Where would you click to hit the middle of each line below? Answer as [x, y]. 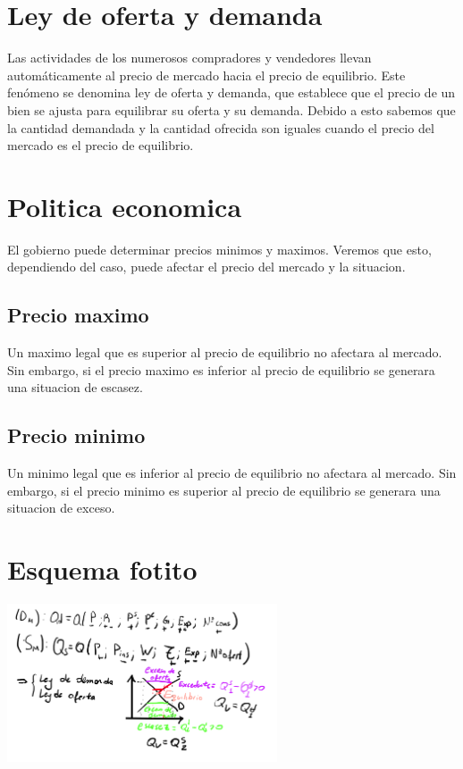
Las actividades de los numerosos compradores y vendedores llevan [189, 58]
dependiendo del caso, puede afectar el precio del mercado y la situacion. [206, 267]
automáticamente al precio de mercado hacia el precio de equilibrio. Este [206, 75]
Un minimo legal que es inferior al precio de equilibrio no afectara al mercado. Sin [232, 473]
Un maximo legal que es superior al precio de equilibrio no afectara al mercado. [225, 352]
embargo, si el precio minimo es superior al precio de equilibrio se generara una [224, 490]
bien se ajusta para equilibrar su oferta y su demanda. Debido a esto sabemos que [231, 109]
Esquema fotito [102, 569]
